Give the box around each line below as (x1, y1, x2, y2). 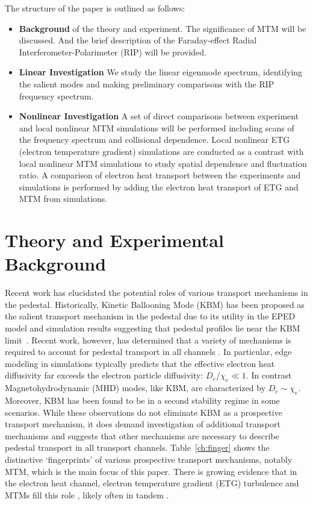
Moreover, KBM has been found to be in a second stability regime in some (5, 394, 280, 406)
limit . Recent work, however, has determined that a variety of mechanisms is (5, 333, 291, 346)
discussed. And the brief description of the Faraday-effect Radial (19, 34, 257, 46)
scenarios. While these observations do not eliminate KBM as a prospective (5, 406, 282, 418)
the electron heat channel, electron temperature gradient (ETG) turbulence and (5, 477, 299, 489)
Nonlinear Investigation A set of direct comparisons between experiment (19, 110, 299, 122)
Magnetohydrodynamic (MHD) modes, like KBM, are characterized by (5, 381, 266, 394)
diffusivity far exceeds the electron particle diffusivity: (5, 369, 203, 381)
